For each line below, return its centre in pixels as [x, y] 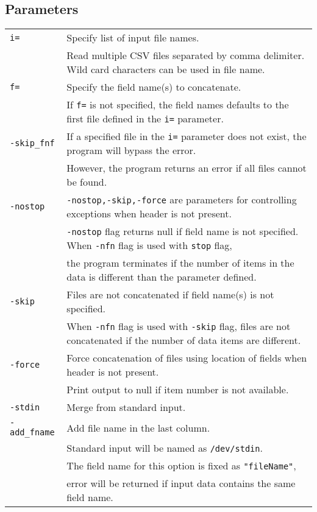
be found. [87, 182]
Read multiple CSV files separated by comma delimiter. [186, 55]
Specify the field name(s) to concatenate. [154, 87]
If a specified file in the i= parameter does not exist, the [187, 136]
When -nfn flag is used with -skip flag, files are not [179, 326]
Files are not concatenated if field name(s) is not [170, 295]
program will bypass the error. [131, 150]
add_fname [32, 433]
